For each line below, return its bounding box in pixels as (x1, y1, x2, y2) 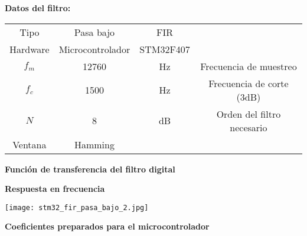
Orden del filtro (216, 107, 281, 121)
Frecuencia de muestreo (200, 59, 297, 73)
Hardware (9, 42, 50, 56)
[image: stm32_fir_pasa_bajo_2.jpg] (5, 203, 149, 212)
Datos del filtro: (5, 2, 71, 14)
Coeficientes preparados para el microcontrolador (5, 220, 210, 232)
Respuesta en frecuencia (5, 182, 105, 195)
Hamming (74, 137, 115, 151)
